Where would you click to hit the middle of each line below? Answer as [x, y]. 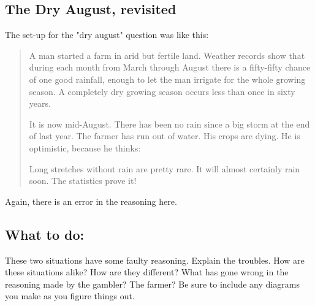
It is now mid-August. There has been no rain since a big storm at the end [169, 124]
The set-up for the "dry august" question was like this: [107, 35]
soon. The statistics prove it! [83, 181]
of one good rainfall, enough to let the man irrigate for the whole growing [167, 79]
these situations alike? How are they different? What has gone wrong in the [147, 272]
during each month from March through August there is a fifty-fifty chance [170, 67]
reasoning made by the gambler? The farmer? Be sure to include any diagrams [152, 284]
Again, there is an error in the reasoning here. [91, 201]
